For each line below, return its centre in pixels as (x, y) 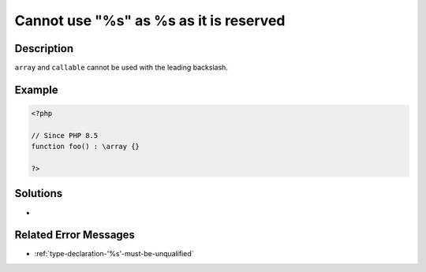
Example (36, 89)
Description (44, 48)
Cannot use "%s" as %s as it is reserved (150, 20)
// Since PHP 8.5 (65, 135)
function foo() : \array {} (85, 147)
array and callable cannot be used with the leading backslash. (121, 68)
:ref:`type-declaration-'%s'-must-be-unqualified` (114, 254)
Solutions (39, 194)
